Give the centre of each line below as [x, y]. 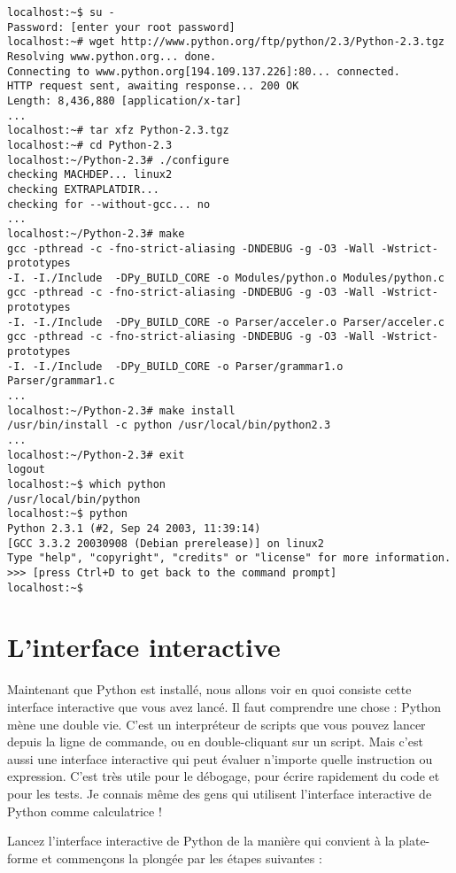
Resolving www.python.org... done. [112, 56]
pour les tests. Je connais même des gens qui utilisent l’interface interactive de [220, 793]
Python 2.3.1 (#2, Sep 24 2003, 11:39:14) [134, 528]
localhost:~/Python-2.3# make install [121, 410]
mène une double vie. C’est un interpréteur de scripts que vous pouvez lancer [216, 724]
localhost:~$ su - [61, 12]
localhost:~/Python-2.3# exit [96, 455]
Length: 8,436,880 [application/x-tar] [124, 100]
